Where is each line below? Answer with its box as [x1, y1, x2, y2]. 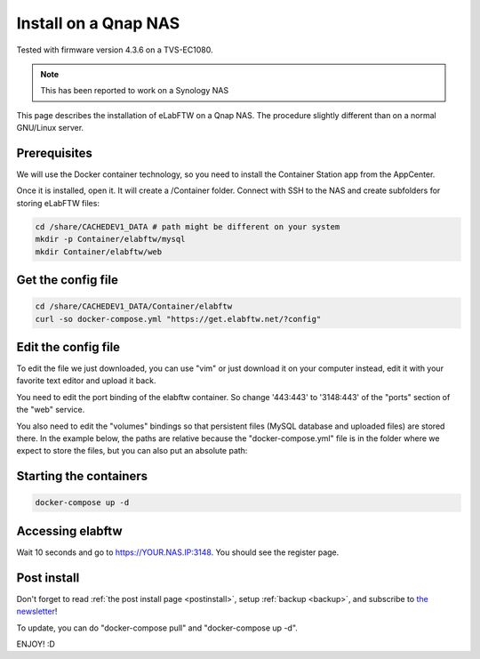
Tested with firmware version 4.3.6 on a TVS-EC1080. [16, 44, 213, 55]
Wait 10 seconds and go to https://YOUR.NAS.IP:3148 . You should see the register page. [16, 547, 340, 558]
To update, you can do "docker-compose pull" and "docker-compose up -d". [16, 623, 298, 633]
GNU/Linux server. [16, 123, 84, 133]
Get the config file [16, 272, 119, 287]
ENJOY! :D [16, 639, 55, 649]
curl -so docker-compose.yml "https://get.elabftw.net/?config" [35, 314, 322, 324]
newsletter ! [16, 606, 58, 617]
